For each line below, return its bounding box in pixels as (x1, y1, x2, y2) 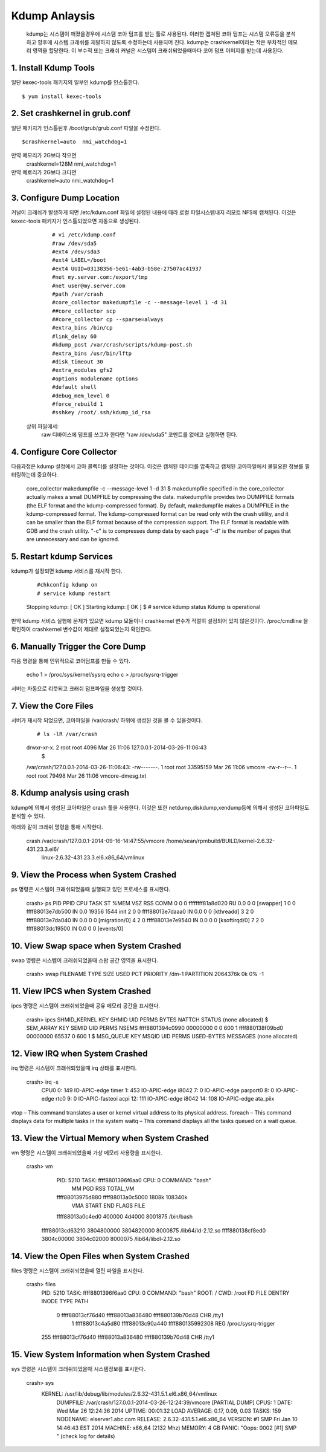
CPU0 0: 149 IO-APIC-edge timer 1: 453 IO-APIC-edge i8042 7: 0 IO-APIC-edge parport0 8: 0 (41, 1086, 275, 1094)
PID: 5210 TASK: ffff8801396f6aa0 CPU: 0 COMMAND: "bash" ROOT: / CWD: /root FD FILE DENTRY (41, 1289, 290, 1297)
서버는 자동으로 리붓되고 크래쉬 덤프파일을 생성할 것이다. (11, 685, 144, 692)
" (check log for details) (56, 1433, 115, 1440)
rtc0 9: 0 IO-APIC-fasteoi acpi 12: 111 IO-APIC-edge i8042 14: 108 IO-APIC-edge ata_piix (55, 1095, 275, 1102)
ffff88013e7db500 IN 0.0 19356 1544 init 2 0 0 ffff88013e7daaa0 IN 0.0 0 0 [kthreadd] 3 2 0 (26, 908, 254, 916)
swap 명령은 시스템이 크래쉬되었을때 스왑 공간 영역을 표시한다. (11, 956, 158, 964)
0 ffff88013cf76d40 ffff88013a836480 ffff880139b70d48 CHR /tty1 (56, 1311, 223, 1318)
